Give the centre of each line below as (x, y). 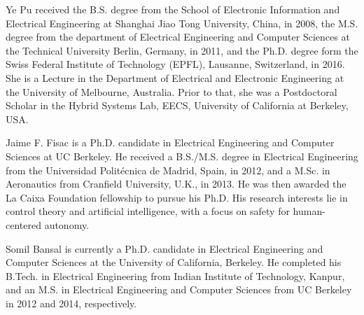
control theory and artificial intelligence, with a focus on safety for (148, 211)
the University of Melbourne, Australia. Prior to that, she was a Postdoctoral (171, 91)
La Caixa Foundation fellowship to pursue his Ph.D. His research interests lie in (177, 197)
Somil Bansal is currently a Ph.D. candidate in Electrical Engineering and (164, 248)
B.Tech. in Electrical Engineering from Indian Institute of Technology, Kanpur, (175, 275)
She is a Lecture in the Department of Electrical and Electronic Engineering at (175, 77)
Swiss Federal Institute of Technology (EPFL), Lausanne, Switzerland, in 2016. (175, 64)
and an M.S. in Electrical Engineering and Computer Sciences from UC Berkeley (179, 289)
